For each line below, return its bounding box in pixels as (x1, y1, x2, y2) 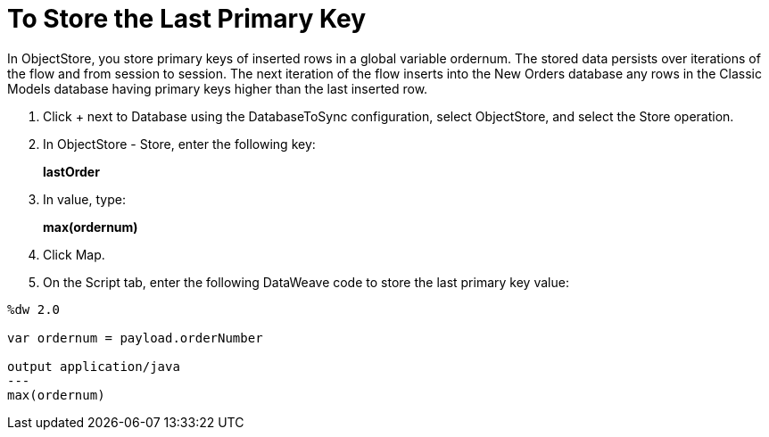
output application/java (7, 359, 180, 374)
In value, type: (43, 191, 126, 207)
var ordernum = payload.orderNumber (7, 330, 263, 345)
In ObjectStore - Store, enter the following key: (43, 136, 316, 152)
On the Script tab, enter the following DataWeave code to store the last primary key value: (43, 274, 569, 290)
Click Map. (43, 246, 105, 262)
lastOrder (43, 163, 100, 179)
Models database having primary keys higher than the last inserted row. (7, 80, 428, 96)
